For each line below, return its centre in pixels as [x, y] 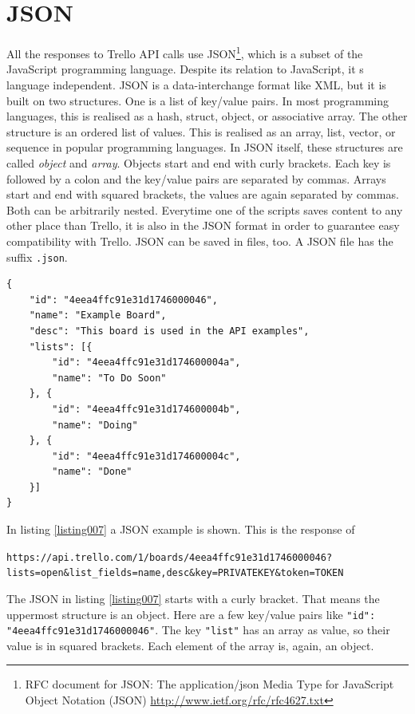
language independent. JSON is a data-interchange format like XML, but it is [196, 84]
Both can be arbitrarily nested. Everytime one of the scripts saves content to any [205, 209]
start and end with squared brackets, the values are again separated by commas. [203, 194]
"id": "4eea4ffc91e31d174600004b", [146, 409]
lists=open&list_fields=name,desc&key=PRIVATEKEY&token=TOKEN [175, 573]
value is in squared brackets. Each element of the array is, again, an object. [190, 645]
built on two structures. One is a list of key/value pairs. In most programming [198, 100]
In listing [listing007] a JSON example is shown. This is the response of [181, 529]
